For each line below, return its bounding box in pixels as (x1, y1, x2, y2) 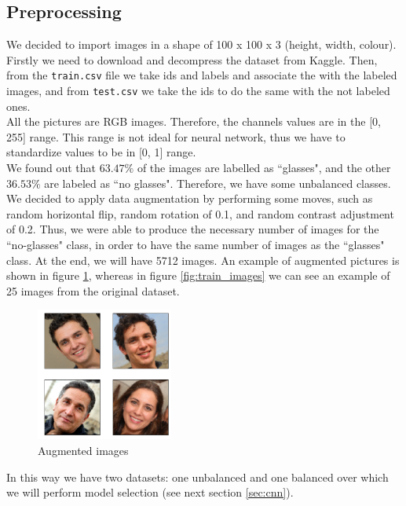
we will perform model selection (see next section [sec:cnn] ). (6, 484, 294, 500)
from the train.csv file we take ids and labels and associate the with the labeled (6, 67, 397, 83)
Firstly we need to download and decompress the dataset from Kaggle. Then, (6, 51, 378, 68)
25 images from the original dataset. (6, 282, 180, 299)
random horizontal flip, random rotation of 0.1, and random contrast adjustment (6, 205, 394, 222)
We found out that (6, 159, 96, 176)
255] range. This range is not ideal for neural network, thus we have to (6, 128, 346, 145)
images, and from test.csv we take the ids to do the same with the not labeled (6, 82, 390, 99)
